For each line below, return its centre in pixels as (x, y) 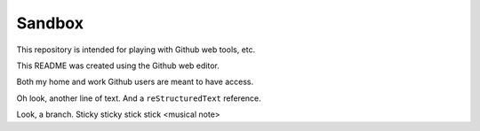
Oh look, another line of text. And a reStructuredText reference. (139, 98)
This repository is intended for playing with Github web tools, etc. (136, 50)
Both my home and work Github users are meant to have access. (135, 82)
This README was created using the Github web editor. (118, 65)
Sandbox (50, 23)
